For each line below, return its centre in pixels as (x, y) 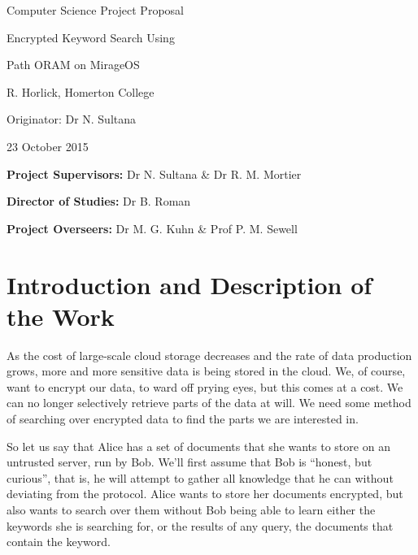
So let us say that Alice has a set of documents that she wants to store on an (198, 446)
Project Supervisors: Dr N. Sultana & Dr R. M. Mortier (154, 173)
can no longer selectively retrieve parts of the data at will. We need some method (209, 403)
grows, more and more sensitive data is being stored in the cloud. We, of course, (206, 371)
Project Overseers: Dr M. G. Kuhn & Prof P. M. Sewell (152, 228)
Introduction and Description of (189, 284)
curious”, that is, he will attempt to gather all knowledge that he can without (200, 477)
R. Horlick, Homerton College (81, 91)
